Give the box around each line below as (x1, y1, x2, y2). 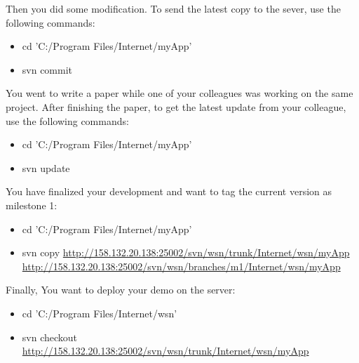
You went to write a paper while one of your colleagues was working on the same (6, 86, 353, 100)
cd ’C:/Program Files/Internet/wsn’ (22, 305, 177, 320)
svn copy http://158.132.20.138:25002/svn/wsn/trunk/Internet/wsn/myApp (22, 245, 350, 260)
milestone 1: (6, 197, 57, 212)
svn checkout (22, 329, 78, 344)
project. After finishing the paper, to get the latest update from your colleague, (6, 99, 346, 114)
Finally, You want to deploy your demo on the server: (6, 282, 236, 297)
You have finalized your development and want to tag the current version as (6, 184, 332, 199)
